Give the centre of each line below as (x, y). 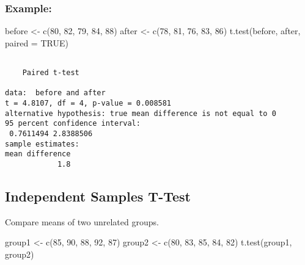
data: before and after (55, 93)
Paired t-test (51, 73)
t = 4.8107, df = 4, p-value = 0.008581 (88, 103)
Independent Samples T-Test (98, 196)
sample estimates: (42, 144)
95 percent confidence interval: (73, 124)
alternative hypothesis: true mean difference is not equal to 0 (141, 113)
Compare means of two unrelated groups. (82, 221)
